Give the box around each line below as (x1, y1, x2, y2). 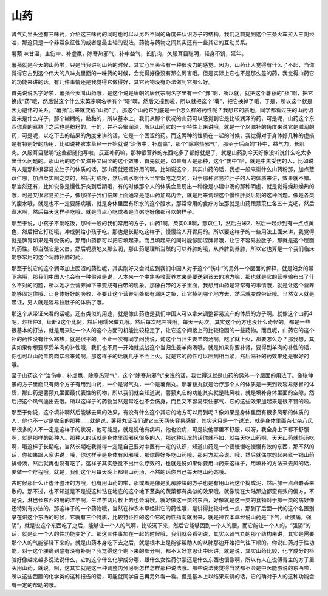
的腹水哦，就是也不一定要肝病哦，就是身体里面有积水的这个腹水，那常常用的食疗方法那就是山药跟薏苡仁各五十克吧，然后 (11, 199, 315, 207)
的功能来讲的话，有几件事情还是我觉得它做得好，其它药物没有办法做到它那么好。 (11, 78, 214, 85)
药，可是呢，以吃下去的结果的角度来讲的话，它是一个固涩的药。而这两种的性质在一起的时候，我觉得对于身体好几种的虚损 (11, 131, 315, 139)
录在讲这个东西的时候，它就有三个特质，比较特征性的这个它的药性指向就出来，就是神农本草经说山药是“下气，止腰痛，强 (11, 513, 312, 521)
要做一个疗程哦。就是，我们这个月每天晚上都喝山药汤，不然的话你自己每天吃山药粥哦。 (11, 468, 230, 475)
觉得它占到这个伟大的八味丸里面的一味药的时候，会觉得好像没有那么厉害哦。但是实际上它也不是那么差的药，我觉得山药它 (11, 70, 315, 77)
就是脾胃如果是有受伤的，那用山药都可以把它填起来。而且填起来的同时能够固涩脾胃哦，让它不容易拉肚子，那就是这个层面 (11, 236, 315, 244)
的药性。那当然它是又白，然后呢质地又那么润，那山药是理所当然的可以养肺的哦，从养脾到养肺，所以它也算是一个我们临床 (11, 245, 315, 252)
